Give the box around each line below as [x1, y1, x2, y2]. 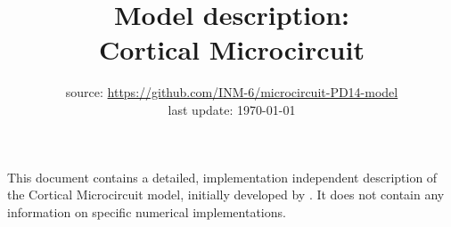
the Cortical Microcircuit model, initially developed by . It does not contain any [7, 185, 445, 204]
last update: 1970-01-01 [168, 100, 296, 118]
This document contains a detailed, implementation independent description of [7, 167, 438, 186]
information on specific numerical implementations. [7, 202, 286, 221]
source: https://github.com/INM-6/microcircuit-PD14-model [65, 83, 398, 101]
